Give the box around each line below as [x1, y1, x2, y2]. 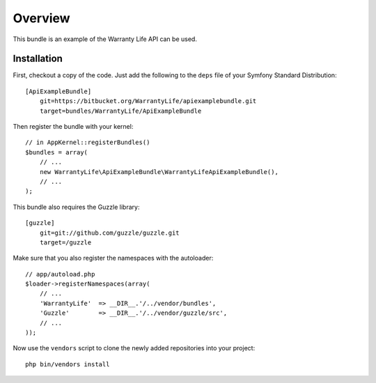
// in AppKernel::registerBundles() [25, 139, 150, 146]
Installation [13, 53, 63, 65]
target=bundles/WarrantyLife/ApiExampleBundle [39, 107, 202, 115]
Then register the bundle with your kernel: [13, 123, 134, 131]
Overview [13, 10, 70, 26]
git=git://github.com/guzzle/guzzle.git [39, 228, 180, 237]
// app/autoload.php [25, 270, 95, 278]
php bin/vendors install [25, 360, 110, 368]
